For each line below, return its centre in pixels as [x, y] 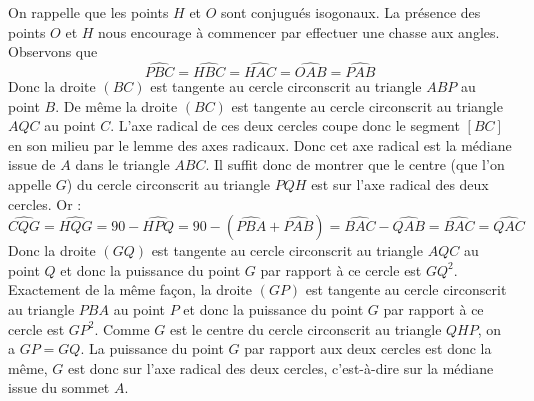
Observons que [53, 51]
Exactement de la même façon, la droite [130, 289]
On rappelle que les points [88, 12]
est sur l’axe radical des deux [400, 183]
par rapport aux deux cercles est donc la [368, 348]
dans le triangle [122, 164]
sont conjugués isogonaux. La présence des [351, 12]
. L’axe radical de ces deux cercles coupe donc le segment [285, 125]
